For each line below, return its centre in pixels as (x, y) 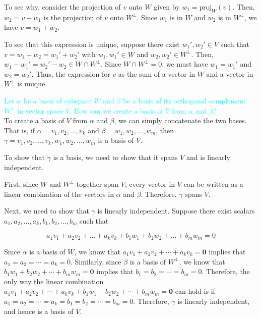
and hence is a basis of (39, 311)
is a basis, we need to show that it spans (115, 157)
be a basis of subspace (57, 100)
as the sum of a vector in (157, 73)
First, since (21, 184)
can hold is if (195, 291)
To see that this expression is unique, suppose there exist (92, 44)
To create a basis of (34, 120)
